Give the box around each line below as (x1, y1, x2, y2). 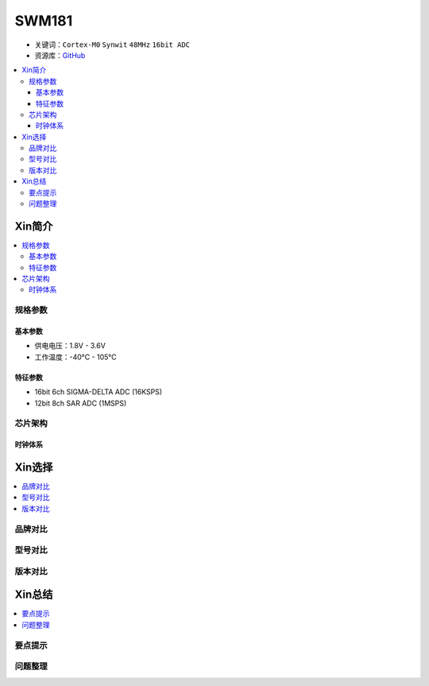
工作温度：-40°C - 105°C (34, 352, 117, 362)
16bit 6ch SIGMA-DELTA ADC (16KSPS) (34, 387, 163, 397)
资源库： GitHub (34, 50, 86, 60)
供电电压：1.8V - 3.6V (34, 341, 106, 351)
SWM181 (14, 12, 73, 29)
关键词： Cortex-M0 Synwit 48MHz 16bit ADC (34, 40, 191, 49)
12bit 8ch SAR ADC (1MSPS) (34, 398, 127, 408)
